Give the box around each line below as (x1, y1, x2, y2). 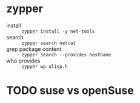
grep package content (6, 45, 62, 53)
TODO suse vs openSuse (6, 84, 135, 98)
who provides (6, 57, 41, 64)
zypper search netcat (21, 40, 76, 46)
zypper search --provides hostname (21, 51, 112, 58)
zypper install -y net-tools (21, 28, 95, 35)
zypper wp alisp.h (21, 63, 68, 70)
